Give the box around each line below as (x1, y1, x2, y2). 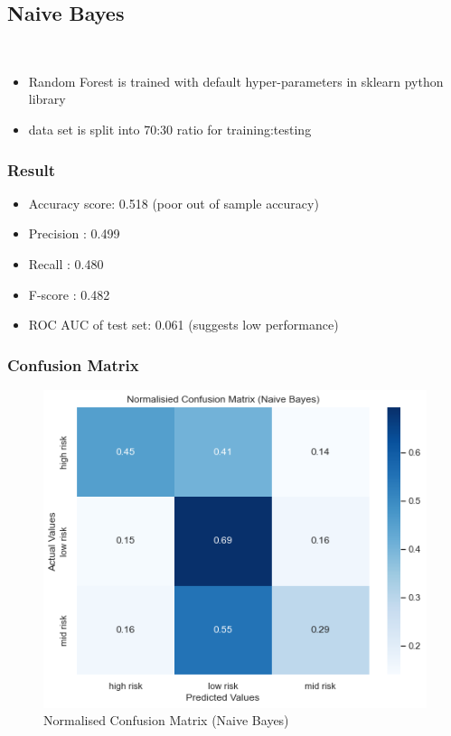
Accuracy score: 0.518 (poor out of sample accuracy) (28, 193, 319, 212)
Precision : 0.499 (28, 224, 120, 243)
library (28, 89, 66, 108)
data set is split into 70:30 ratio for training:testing (28, 119, 312, 138)
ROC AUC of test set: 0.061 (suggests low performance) (28, 315, 339, 334)
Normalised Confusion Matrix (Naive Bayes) (43, 711, 289, 730)
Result (7, 158, 56, 181)
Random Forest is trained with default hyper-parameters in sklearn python (28, 71, 444, 90)
